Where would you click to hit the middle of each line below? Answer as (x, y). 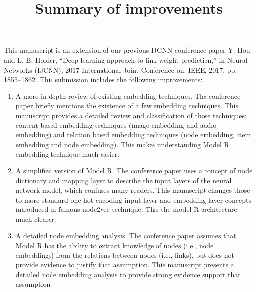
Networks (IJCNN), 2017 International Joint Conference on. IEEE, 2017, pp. (121, 69)
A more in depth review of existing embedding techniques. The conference (128, 96)
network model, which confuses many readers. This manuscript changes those (133, 190)
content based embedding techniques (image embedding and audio (116, 125)
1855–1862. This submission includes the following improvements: (103, 79)
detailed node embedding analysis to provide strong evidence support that (128, 274)
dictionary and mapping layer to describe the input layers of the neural (124, 180)
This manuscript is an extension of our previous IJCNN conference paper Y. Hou (127, 50)
